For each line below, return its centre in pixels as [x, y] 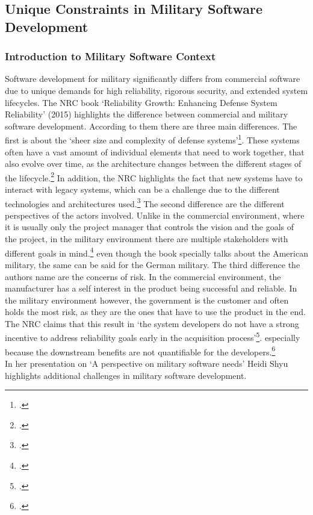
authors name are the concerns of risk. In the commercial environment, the [143, 276]
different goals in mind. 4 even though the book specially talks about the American [156, 252]
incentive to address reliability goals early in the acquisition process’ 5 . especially [153, 337]
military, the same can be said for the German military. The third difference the [153, 264]
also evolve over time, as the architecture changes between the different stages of [153, 164]
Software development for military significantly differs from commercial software [153, 79]
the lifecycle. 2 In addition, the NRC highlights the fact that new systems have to [154, 176]
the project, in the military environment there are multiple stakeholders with [147, 239]
